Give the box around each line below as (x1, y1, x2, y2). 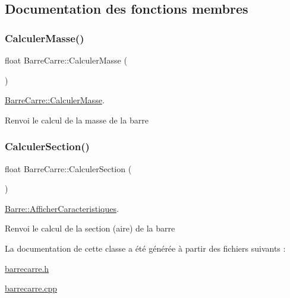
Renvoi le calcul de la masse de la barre (5, 113, 149, 126)
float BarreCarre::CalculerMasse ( (5, 54, 127, 66)
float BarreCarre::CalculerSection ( (5, 162, 132, 175)
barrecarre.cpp (5, 282, 58, 294)
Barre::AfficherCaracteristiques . (5, 202, 119, 214)
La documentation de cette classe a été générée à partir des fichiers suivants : (5, 242, 286, 254)
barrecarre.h (5, 262, 49, 274)
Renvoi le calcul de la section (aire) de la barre (5, 222, 175, 234)
